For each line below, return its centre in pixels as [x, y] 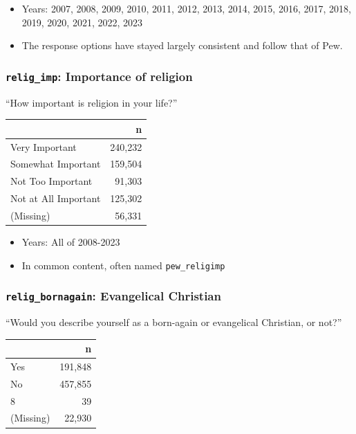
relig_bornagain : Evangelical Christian [113, 296]
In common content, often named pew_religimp [123, 265]
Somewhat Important [56, 164]
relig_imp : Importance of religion [99, 76]
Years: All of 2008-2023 [71, 241]
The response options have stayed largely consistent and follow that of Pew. [182, 45]
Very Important [44, 146]
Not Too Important [51, 181]
